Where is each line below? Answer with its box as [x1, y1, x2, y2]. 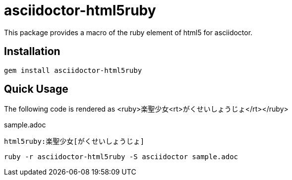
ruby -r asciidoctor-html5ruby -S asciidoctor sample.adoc [4, 153, 238, 161]
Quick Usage [4, 83, 68, 96]
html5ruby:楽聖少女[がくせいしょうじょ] [4, 137, 145, 146]
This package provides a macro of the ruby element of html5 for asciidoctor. [4, 28, 253, 37]
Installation [4, 45, 60, 58]
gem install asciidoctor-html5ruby [4, 66, 142, 74]
